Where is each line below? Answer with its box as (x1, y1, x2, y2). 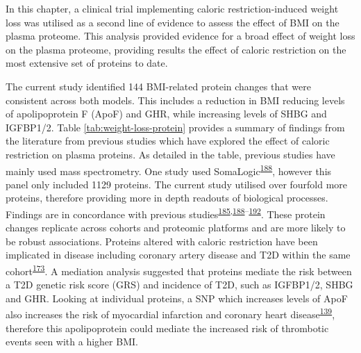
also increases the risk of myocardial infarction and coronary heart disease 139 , (6, 305, 335, 322)
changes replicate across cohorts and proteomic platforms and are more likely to (6, 220, 346, 235)
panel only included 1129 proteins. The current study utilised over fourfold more (6, 176, 348, 191)
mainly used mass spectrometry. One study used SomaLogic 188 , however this (6, 161, 332, 178)
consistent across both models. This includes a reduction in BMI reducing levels (6, 92, 345, 107)
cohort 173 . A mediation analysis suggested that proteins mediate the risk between (6, 262, 352, 278)
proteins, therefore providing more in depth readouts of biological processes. (6, 190, 328, 205)
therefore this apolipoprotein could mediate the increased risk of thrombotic (6, 320, 329, 335)
